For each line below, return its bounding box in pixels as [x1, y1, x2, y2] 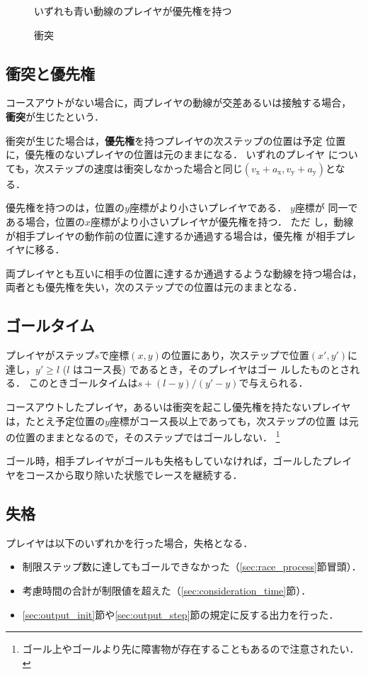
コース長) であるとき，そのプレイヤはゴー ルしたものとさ [83, 361, 350, 376]
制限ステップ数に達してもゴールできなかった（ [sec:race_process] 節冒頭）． [22, 559, 362, 574]
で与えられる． [238, 375, 309, 390]
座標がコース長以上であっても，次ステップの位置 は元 [109, 413, 359, 428]
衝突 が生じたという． [6, 109, 104, 123]
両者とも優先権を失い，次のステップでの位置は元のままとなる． [6, 280, 303, 294]
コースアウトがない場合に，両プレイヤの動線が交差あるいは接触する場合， [6, 95, 352, 110]
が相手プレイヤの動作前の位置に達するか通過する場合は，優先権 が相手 [6, 228, 336, 243]
